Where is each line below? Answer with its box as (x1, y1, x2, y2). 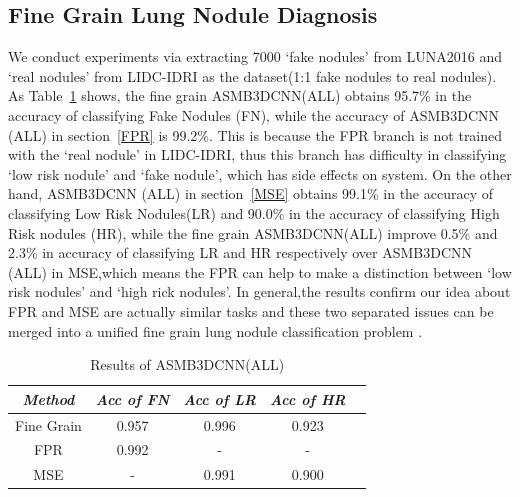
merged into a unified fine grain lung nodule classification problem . (8, 320, 423, 341)
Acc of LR (183, 388, 257, 409)
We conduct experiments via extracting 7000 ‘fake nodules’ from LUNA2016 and (8, 46, 502, 67)
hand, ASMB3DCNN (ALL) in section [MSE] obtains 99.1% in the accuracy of (8, 183, 493, 204)
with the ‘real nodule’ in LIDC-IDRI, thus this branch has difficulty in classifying (8, 144, 507, 165)
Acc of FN (95, 388, 170, 409)
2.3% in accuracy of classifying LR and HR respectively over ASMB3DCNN (8, 242, 473, 263)
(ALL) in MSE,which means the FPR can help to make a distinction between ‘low (8, 261, 512, 282)
